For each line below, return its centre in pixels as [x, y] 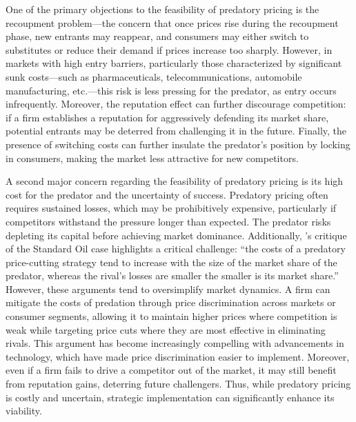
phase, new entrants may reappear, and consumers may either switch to [157, 36]
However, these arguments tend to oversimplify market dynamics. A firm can [168, 289]
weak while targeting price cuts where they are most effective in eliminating [166, 329]
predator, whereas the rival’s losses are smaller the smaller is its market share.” [172, 275]
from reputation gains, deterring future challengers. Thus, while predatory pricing [178, 384]
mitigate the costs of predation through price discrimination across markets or [171, 302]
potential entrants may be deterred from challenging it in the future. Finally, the [176, 131]
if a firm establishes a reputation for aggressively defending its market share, [167, 117]
